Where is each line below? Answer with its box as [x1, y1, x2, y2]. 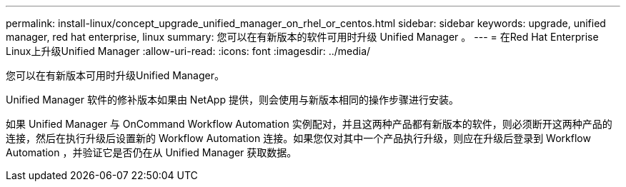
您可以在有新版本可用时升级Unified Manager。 [6, 69, 224, 81]
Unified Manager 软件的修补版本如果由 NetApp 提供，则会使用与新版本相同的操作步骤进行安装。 [6, 93, 459, 106]
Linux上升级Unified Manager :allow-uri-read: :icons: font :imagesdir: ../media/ [6, 45, 371, 57]
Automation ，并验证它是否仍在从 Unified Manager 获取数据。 [6, 146, 297, 158]
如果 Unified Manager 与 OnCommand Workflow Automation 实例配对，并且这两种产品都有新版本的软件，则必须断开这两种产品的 [6, 118, 612, 130]
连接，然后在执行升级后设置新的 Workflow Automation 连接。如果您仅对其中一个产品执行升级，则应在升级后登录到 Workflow [6, 132, 591, 144]
